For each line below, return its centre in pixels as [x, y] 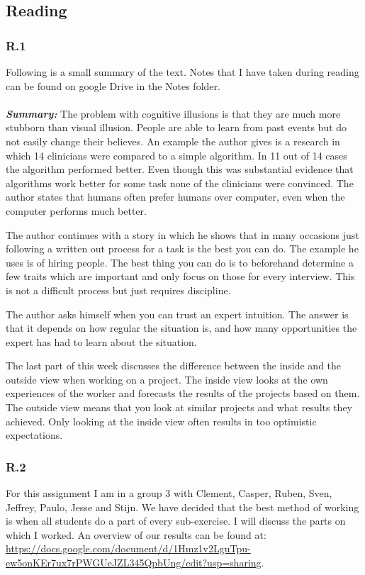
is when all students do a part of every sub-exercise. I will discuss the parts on [176, 521]
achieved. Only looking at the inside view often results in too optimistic [161, 421]
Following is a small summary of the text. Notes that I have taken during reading [182, 72]
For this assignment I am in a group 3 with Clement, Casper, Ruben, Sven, [169, 493]
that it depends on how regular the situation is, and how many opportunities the [181, 328]
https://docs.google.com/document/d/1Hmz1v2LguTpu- [128, 548]
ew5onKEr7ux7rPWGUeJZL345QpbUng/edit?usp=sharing [134, 563]
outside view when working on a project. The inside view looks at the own [167, 379]
